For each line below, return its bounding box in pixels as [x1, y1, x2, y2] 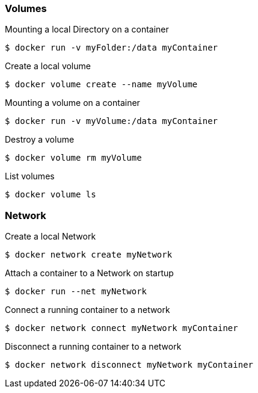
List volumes [5, 171, 55, 182]
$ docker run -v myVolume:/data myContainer [5, 116, 218, 126]
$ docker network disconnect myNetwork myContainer [5, 360, 254, 370]
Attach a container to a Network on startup [5, 268, 174, 279]
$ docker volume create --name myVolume [5, 79, 198, 90]
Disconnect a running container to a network [5, 341, 182, 352]
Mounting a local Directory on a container [5, 24, 169, 35]
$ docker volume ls [5, 190, 96, 200]
